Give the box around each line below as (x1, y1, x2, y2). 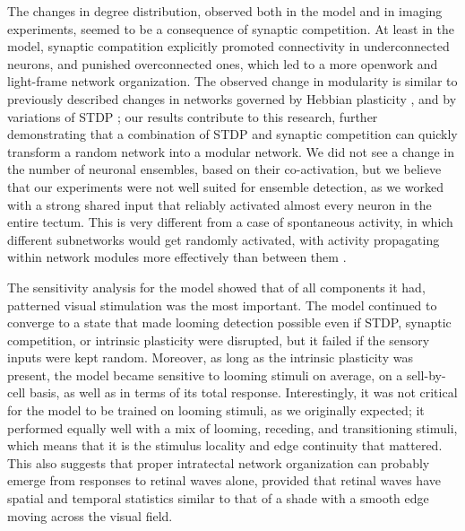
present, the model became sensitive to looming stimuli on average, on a (7, 365, 403, 384)
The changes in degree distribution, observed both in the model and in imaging (7, 2, 443, 20)
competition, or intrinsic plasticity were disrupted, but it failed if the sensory (7, 330, 430, 349)
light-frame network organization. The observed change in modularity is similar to (7, 72, 458, 91)
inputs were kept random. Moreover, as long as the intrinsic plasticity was (7, 348, 413, 367)
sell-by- (406, 365, 446, 384)
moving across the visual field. (7, 506, 173, 525)
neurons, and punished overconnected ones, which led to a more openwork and (7, 54, 438, 73)
